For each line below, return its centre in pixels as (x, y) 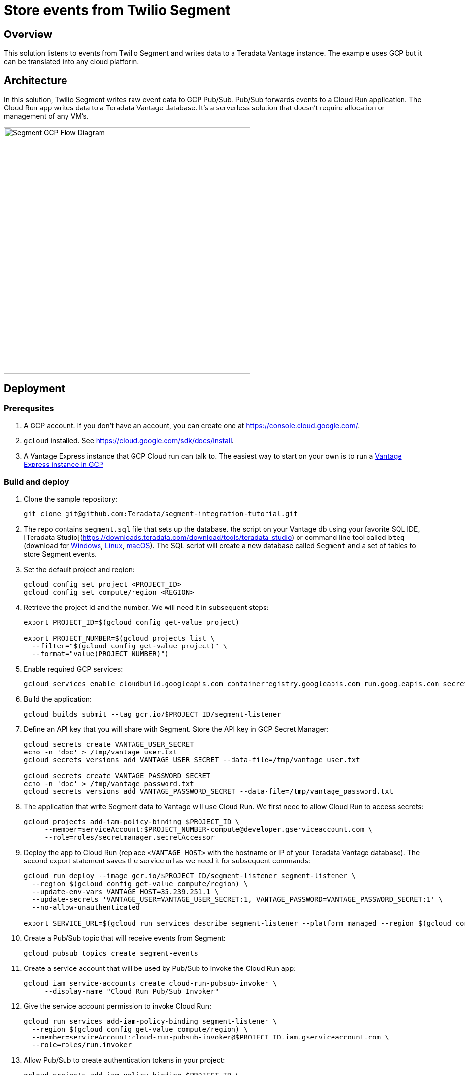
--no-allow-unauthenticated (86, 907)
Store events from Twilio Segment (117, 10)
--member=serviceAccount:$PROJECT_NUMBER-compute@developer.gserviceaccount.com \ (209, 829)
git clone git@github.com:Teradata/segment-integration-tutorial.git (161, 514)
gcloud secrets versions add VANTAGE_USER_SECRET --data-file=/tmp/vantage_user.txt (192, 760)
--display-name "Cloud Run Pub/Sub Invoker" (132, 991)
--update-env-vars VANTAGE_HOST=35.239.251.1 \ (125, 891)
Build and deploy (37, 482)
